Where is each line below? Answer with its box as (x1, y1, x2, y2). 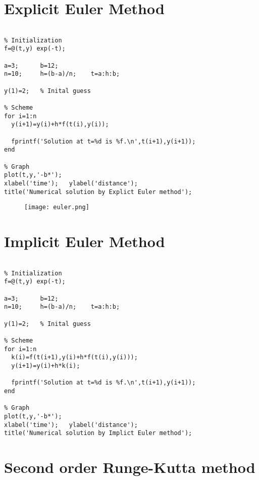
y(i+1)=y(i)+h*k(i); (11, 362, 80, 369)
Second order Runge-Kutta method (4, 457, 255, 477)
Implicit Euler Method (4, 231, 165, 252)
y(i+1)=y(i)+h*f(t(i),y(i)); (11, 121, 109, 128)
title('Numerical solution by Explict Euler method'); (4, 188, 192, 196)
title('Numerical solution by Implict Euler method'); (4, 429, 192, 437)
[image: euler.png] (24, 204, 89, 211)
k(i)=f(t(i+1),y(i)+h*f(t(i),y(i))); (11, 354, 138, 361)
